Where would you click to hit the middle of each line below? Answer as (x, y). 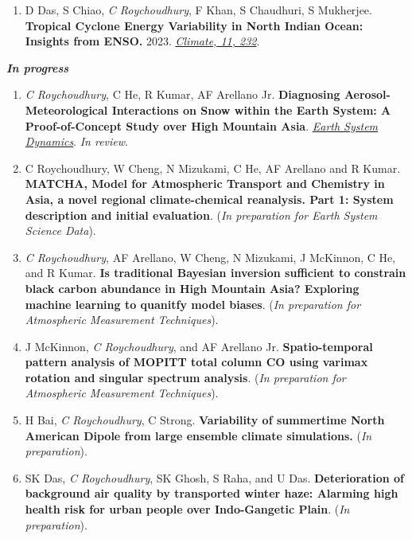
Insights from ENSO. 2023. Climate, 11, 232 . (142, 41)
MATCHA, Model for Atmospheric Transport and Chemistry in (205, 184)
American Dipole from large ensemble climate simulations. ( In (198, 435)
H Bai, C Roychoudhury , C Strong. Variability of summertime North (205, 420)
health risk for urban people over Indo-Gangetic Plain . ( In (187, 509)
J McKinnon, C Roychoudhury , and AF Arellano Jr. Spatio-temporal (199, 346)
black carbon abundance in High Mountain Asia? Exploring (192, 288)
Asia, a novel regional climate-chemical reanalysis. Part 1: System (209, 199)
